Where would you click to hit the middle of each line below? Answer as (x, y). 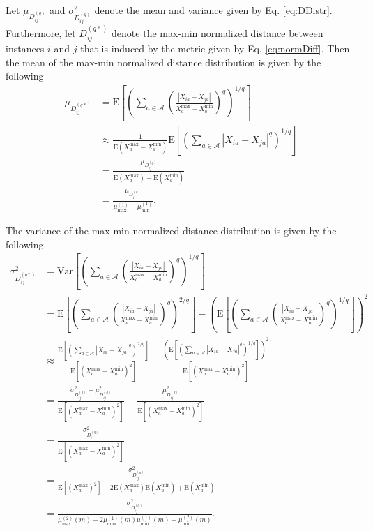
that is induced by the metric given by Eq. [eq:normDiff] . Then (215, 48)
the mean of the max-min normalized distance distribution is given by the (163, 62)
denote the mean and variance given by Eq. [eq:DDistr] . (213, 10)
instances (25, 48)
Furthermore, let (41, 32)
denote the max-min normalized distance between (218, 32)
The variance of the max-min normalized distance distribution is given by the (171, 231)
